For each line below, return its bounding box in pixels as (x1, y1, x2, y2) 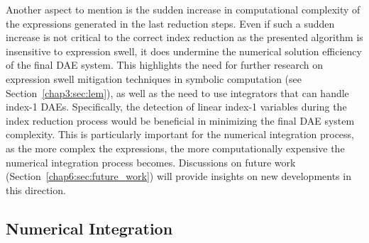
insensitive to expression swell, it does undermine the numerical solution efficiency (6, 43, 362, 58)
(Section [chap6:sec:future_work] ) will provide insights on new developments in (6, 169, 351, 183)
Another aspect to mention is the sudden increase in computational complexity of (6, 2, 360, 16)
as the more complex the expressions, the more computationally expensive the (6, 140, 345, 155)
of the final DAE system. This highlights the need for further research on (6, 57, 324, 72)
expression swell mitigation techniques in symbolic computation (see (6, 71, 302, 86)
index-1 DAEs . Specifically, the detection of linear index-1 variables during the (6, 99, 347, 114)
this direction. (6, 182, 66, 197)
